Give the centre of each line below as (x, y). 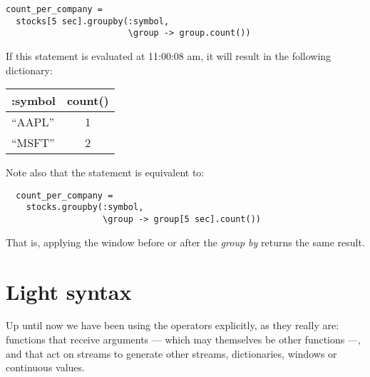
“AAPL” (33, 122)
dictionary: (29, 70)
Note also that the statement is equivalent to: (105, 172)
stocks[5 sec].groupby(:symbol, (93, 21)
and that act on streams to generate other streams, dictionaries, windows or (171, 353)
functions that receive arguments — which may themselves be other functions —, (183, 340)
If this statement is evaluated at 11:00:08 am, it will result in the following (169, 55)
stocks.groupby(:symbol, (85, 207)
